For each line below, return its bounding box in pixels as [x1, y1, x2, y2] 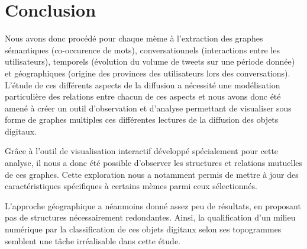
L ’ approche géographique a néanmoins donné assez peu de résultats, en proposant [5, 199, 301, 212]
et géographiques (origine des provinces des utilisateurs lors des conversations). [5, 66, 290, 79]
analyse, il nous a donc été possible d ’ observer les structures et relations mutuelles [5, 157, 302, 169]
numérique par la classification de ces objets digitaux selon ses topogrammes [5, 223, 282, 235]
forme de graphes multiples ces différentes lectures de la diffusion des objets [5, 113, 279, 126]
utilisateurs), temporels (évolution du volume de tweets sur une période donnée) [5, 55, 295, 68]
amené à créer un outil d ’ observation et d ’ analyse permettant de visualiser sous [5, 101, 292, 114]
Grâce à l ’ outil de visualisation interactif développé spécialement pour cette [5, 145, 279, 157]
